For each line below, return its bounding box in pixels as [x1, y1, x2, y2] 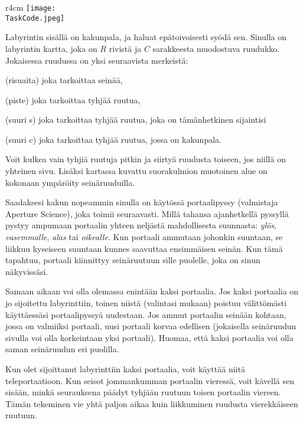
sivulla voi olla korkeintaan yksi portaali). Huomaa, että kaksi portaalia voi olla [5, 331, 294, 343]
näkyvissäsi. [5, 265, 48, 277]
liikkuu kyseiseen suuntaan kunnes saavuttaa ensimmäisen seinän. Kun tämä [5, 242, 283, 254]
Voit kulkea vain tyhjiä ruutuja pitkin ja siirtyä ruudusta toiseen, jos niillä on [5, 153, 286, 165]
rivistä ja [109, 42, 142, 54]
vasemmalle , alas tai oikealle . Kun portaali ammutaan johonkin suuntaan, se [5, 231, 283, 243]
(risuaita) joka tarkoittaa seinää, [5, 74, 123, 86]
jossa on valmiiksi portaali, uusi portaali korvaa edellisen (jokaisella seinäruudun [5, 320, 297, 332]
